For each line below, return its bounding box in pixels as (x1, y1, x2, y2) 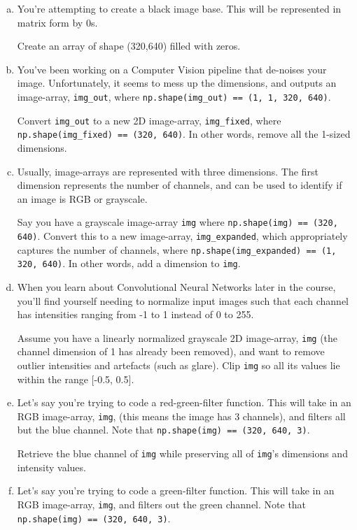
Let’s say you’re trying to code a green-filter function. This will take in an (17, 483, 335, 498)
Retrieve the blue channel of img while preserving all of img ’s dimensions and (17, 446, 348, 461)
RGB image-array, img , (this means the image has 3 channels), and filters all (17, 408, 346, 423)
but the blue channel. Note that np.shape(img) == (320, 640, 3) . (17, 422, 310, 437)
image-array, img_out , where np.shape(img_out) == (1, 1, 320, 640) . (17, 89, 331, 103)
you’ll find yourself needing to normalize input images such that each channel (17, 293, 349, 308)
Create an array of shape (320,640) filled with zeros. (17, 38, 241, 53)
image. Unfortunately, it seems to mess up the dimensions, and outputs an (17, 76, 337, 90)
